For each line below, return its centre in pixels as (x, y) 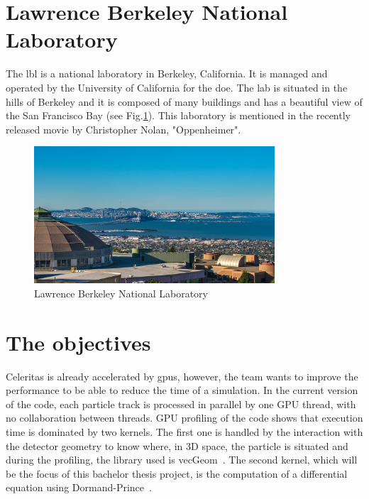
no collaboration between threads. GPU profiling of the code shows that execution (184, 418)
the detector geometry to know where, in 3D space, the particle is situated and (177, 445)
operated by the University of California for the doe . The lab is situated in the (177, 87)
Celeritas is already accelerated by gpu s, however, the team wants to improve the (182, 376)
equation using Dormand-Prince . (79, 487)
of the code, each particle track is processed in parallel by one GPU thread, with (181, 404)
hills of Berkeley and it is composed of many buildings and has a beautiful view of (184, 101)
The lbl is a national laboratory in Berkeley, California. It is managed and (167, 73)
